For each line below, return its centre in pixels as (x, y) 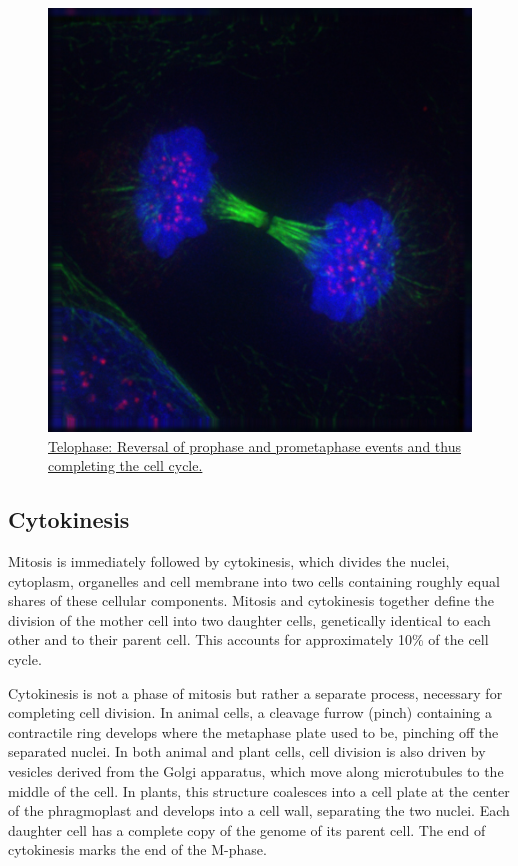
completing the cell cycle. (125, 465)
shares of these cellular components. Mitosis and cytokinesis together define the (251, 600)
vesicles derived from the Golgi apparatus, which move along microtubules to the (256, 770)
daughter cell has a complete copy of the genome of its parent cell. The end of (247, 829)
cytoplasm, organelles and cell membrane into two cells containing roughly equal (254, 580)
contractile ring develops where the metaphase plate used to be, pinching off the (253, 731)
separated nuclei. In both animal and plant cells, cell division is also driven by (247, 751)
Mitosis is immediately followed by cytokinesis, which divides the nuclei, (229, 560)
